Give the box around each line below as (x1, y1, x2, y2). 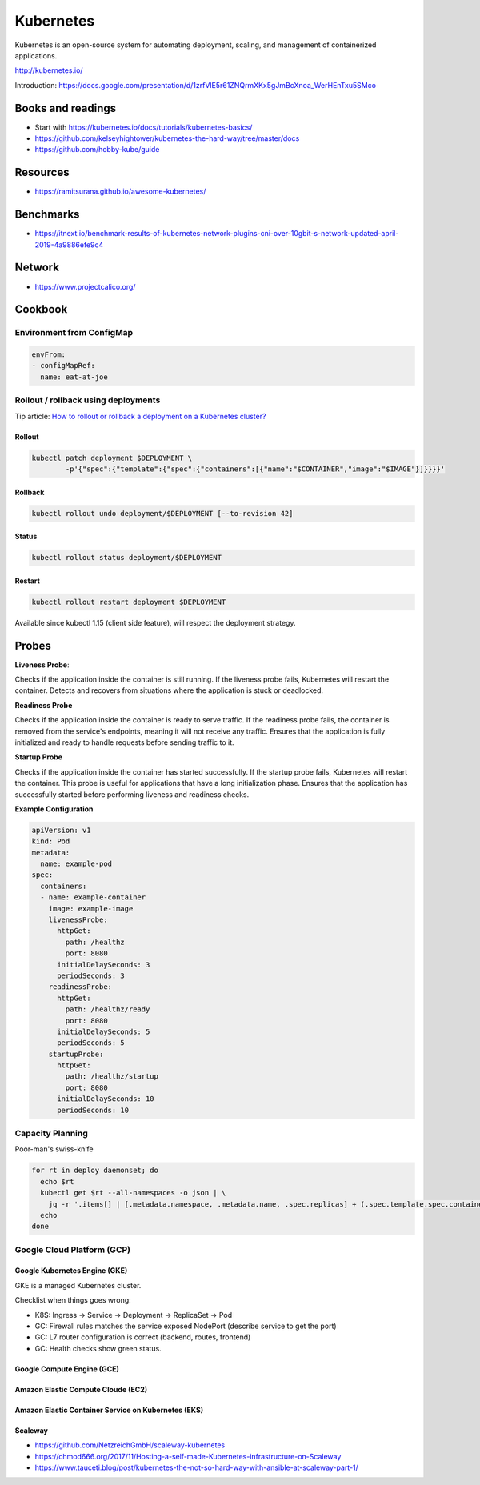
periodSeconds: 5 (57, 1039, 126, 1047)
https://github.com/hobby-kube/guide (34, 145, 160, 154)
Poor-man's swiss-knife (14, 1144, 94, 1154)
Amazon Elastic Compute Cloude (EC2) (14, 1384, 148, 1394)
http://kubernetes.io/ (14, 66, 83, 75)
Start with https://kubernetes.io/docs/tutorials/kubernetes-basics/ (34, 122, 253, 132)
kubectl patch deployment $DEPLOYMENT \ (31, 453, 192, 462)
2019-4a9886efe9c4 (34, 240, 104, 250)
